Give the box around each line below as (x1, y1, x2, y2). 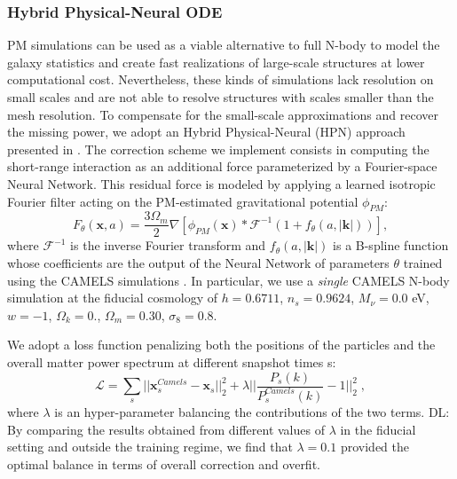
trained (403, 254, 443, 272)
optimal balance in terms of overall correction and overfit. (7, 454, 320, 473)
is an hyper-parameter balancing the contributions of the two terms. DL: (54, 402, 450, 420)
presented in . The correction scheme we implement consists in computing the (7, 139, 429, 158)
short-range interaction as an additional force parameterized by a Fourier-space (7, 157, 437, 176)
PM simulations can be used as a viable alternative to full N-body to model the (7, 35, 440, 54)
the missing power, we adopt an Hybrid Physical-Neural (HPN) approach (7, 122, 406, 141)
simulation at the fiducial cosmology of (7, 288, 217, 307)
